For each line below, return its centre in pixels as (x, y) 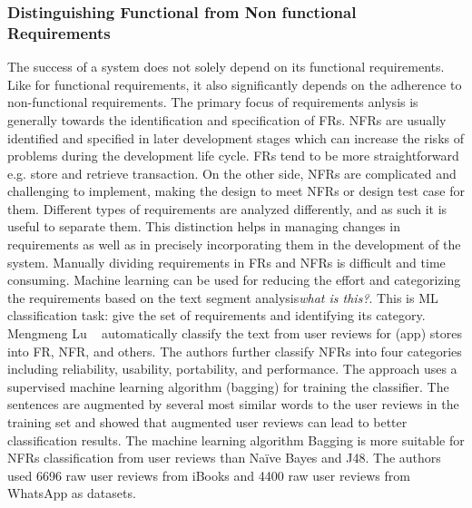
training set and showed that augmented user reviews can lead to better (207, 422)
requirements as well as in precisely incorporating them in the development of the (234, 244)
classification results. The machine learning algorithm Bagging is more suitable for (236, 440)
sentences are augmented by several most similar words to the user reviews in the (233, 404)
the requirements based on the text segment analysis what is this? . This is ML (223, 297)
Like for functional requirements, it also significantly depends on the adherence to (235, 84)
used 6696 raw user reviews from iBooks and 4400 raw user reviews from (209, 475)
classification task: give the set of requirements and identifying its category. (216, 315)
